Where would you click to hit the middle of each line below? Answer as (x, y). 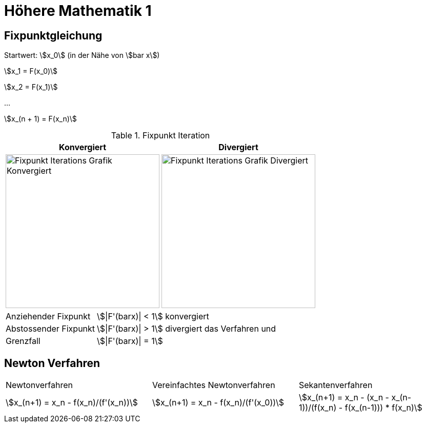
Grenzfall (23, 341)
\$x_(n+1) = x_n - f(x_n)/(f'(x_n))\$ (72, 403)
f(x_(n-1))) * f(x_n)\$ (383, 408)
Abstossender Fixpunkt (50, 329)
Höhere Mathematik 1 (78, 11)
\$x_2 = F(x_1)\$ (31, 87)
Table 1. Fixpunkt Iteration (160, 136)
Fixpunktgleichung (53, 35)
